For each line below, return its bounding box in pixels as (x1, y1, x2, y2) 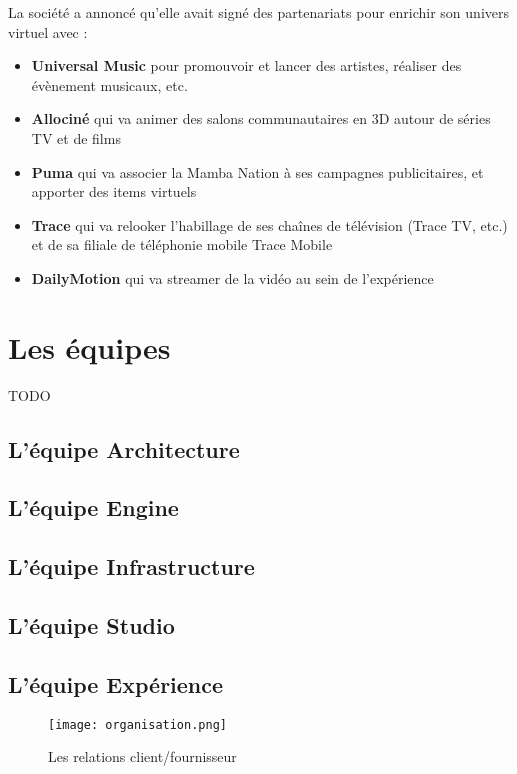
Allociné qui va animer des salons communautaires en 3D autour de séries (31, 108, 491, 129)
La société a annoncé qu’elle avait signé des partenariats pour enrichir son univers (8, 2, 509, 22)
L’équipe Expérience (8, 668, 224, 699)
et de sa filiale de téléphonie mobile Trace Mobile (31, 234, 333, 255)
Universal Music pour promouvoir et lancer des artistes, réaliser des (31, 55, 462, 76)
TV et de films (31, 127, 121, 148)
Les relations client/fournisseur (48, 746, 237, 767)
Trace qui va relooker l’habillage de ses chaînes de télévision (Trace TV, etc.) (31, 214, 508, 235)
